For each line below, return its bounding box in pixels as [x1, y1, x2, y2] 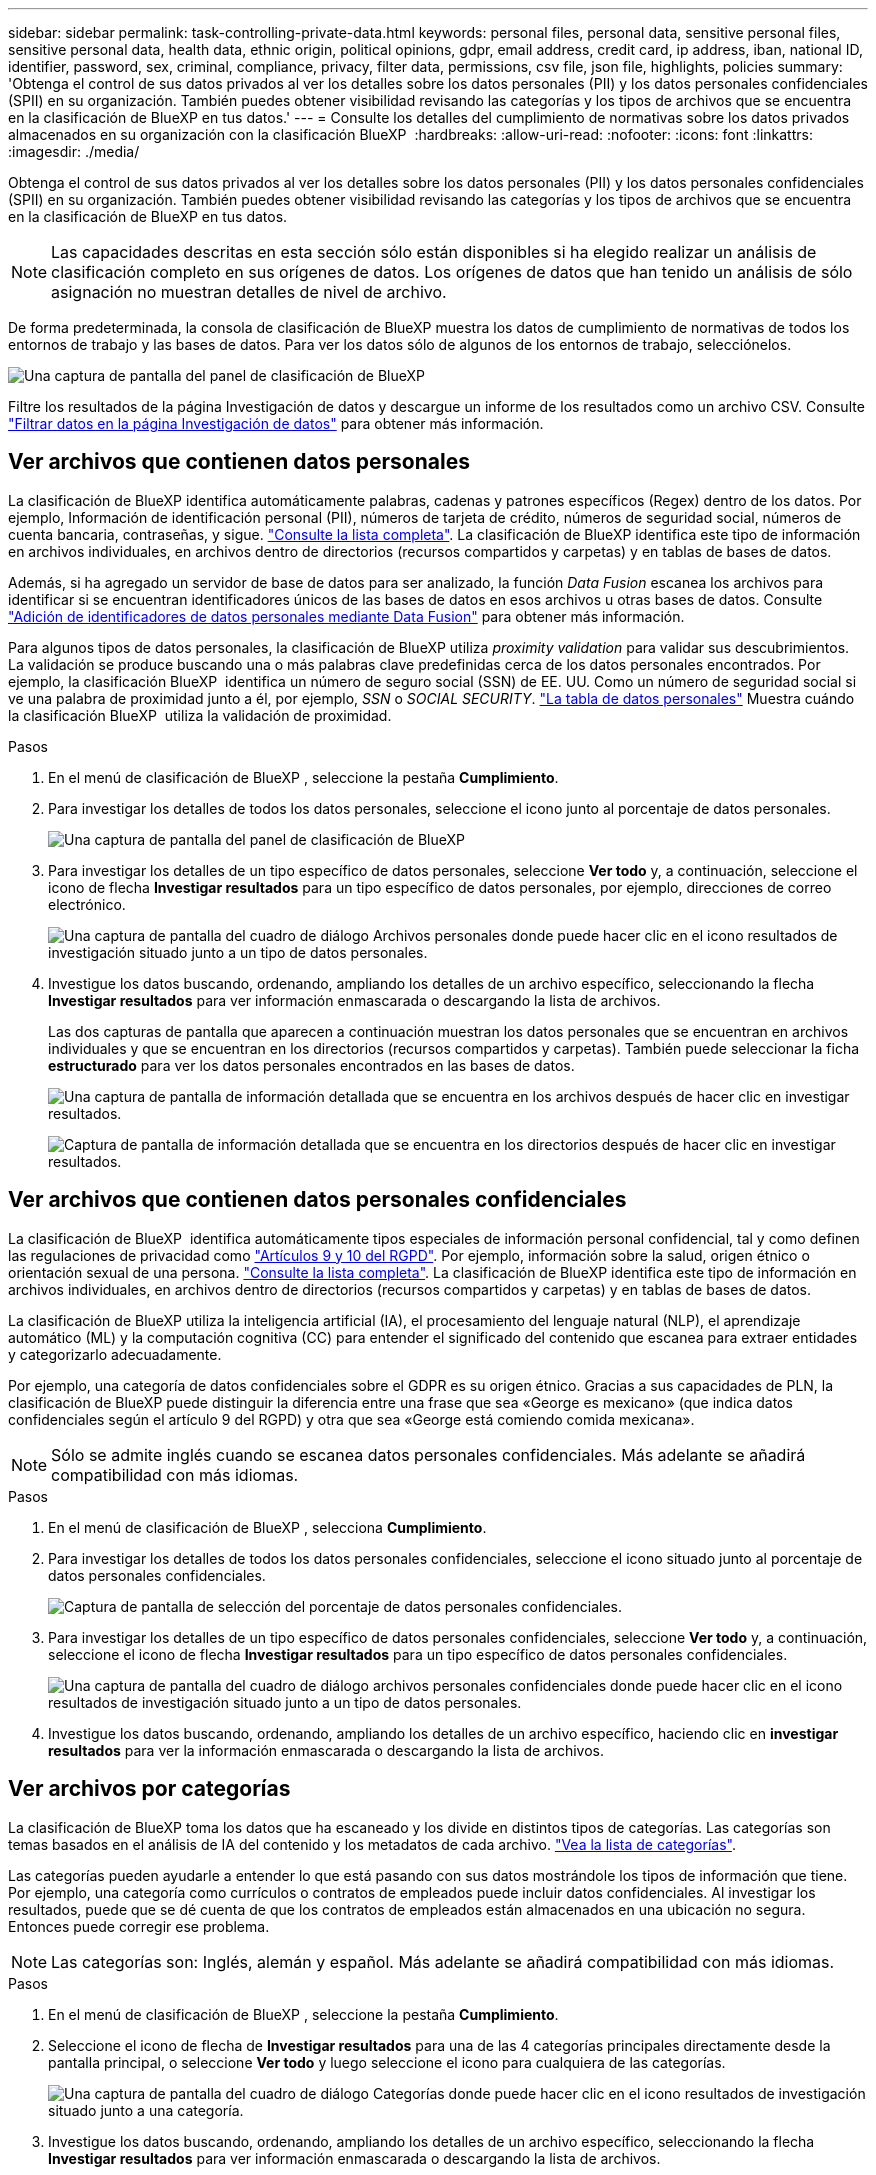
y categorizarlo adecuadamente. [8, 1345, 222, 1363]
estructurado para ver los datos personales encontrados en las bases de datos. [48, 1056, 575, 1074]
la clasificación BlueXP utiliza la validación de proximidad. [8, 706, 392, 724]
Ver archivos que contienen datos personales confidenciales [8, 1187, 627, 1213]
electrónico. [48, 895, 126, 913]
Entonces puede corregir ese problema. [8, 1917, 270, 1935]
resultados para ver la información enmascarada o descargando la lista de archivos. [48, 1741, 605, 1759]
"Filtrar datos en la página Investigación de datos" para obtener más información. [8, 415, 544, 432]
